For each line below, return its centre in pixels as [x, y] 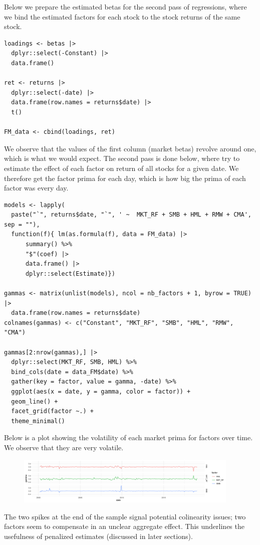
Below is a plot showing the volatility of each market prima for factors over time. [128, 437]
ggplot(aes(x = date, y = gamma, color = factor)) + [101, 391]
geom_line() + [35, 401]
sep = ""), [22, 224]
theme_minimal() [38, 421]
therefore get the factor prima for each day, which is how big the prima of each [125, 178]
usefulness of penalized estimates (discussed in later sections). [98, 536]
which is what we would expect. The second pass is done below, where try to [122, 158]
